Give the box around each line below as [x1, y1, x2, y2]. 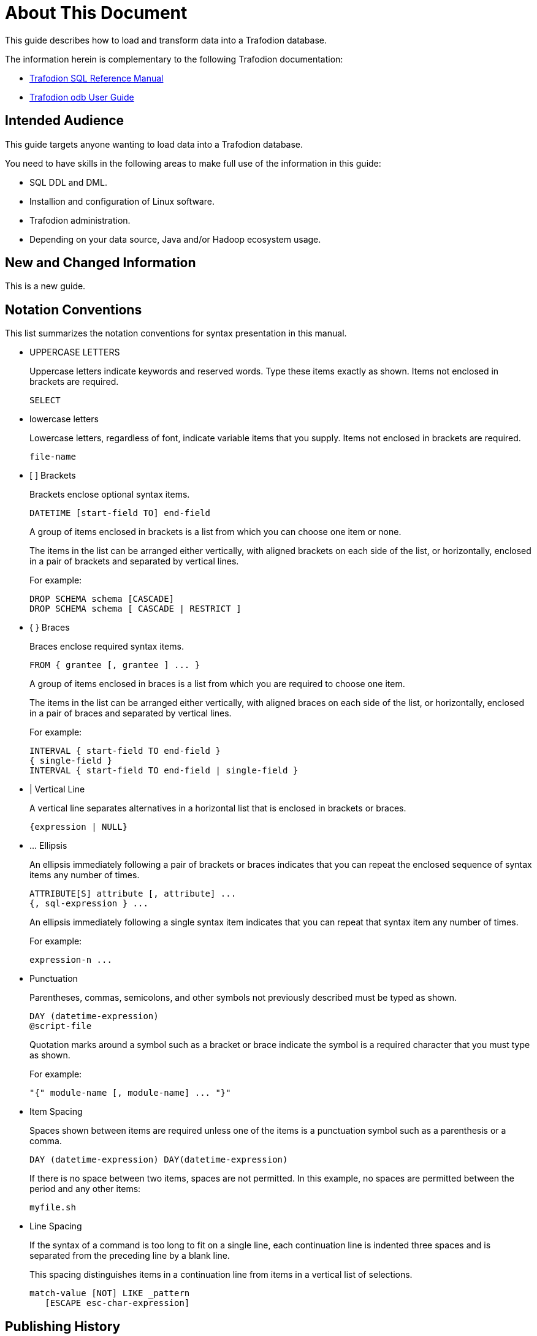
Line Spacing [29, 1221, 82, 1232]
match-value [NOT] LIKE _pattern [29, 1288, 190, 1299]
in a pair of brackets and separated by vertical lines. [29, 556, 239, 567]
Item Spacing [29, 1106, 83, 1117]
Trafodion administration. [29, 214, 131, 226]
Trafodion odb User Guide [29, 91, 134, 102]
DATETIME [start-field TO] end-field [29, 508, 211, 518]
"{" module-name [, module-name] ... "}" [29, 1088, 231, 1098]
